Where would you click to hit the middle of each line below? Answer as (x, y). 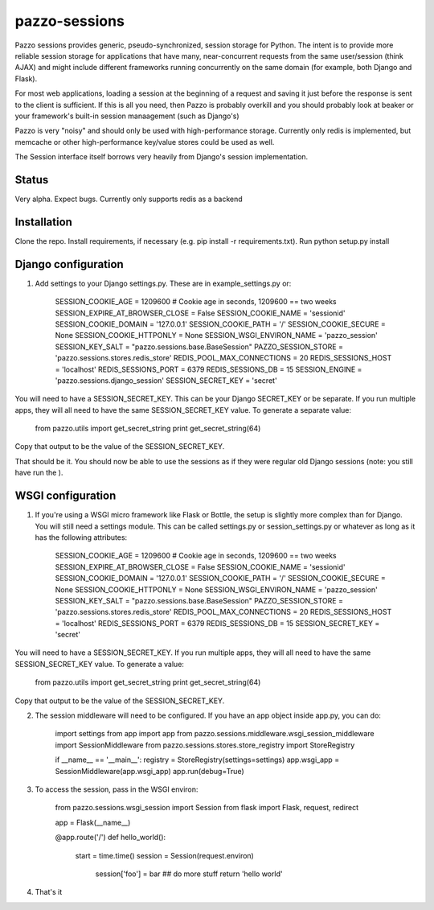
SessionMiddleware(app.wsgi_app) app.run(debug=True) (149, 771)
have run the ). (39, 473)
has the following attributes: (81, 537)
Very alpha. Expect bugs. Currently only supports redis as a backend (129, 199)
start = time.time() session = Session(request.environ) (165, 855)
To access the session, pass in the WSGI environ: (117, 789)
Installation (43, 222)
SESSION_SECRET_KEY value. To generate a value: (100, 664)
